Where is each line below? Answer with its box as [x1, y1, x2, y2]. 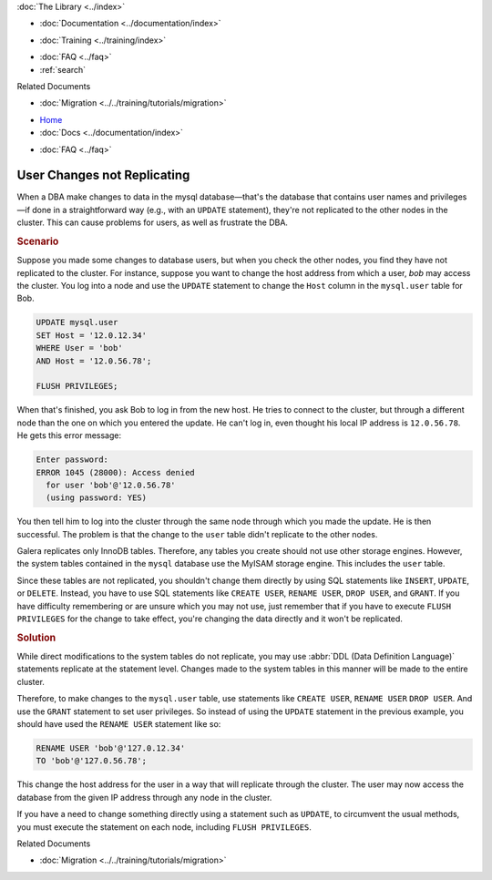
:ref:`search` [39, 64, 87, 75]
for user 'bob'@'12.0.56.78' [46, 479, 177, 490]
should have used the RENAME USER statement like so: [16, 719, 221, 729]
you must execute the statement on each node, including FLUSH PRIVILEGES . [16, 821, 312, 833]
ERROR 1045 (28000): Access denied [36, 467, 195, 477]
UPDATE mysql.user [36, 317, 118, 328]
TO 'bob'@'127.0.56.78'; [36, 756, 148, 766]
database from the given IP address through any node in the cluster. [16, 792, 272, 803]
